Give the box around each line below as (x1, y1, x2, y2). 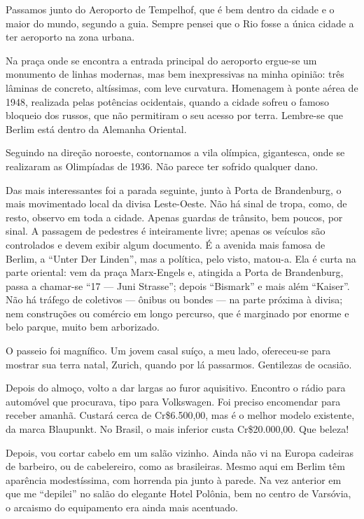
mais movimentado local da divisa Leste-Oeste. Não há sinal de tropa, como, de (6, 196, 347, 211)
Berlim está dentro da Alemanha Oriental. (6, 121, 187, 136)
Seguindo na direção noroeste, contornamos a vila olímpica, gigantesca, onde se (6, 145, 345, 160)
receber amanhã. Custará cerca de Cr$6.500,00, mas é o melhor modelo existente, (6, 408, 355, 422)
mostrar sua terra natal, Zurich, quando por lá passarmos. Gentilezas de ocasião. (6, 357, 352, 371)
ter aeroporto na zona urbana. (6, 29, 135, 44)
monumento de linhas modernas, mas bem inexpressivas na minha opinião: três (6, 67, 344, 81)
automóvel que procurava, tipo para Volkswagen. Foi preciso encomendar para (6, 394, 341, 408)
